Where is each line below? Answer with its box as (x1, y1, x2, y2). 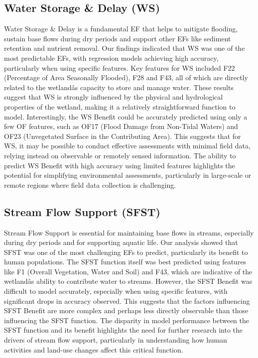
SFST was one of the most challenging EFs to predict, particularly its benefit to (4, 246, 248, 257)
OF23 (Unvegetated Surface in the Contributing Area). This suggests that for (4, 130, 241, 141)
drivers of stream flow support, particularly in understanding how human (4, 335, 227, 345)
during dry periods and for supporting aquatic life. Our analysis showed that (4, 237, 238, 247)
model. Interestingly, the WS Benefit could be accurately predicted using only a (4, 111, 248, 121)
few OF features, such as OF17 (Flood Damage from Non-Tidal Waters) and (4, 121, 238, 131)
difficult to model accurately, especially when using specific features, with (4, 286, 228, 296)
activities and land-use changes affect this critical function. (4, 344, 183, 355)
